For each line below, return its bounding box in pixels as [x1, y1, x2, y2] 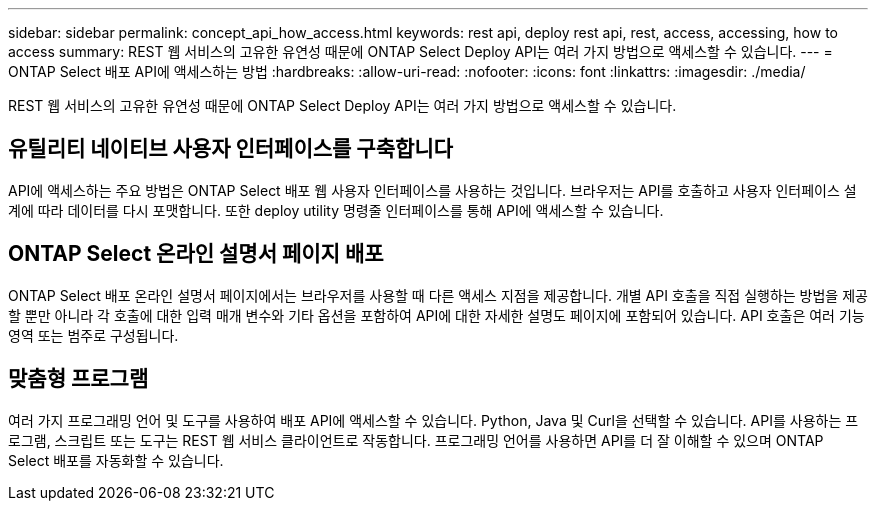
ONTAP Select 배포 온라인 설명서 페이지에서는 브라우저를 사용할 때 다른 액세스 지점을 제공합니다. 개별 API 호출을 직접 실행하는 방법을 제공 [8, 286, 868, 304]
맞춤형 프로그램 [8, 366, 149, 392]
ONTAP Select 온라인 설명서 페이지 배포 [8, 241, 384, 267]
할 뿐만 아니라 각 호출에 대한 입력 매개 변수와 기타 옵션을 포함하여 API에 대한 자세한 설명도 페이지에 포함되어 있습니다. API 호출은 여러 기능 [8, 306, 865, 324]
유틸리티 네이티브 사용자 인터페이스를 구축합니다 [8, 136, 453, 162]
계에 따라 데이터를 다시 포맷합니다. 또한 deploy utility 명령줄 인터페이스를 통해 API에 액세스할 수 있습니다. [8, 201, 664, 219]
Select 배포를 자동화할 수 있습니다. [8, 451, 224, 469]
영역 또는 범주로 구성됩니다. [8, 326, 179, 344]
